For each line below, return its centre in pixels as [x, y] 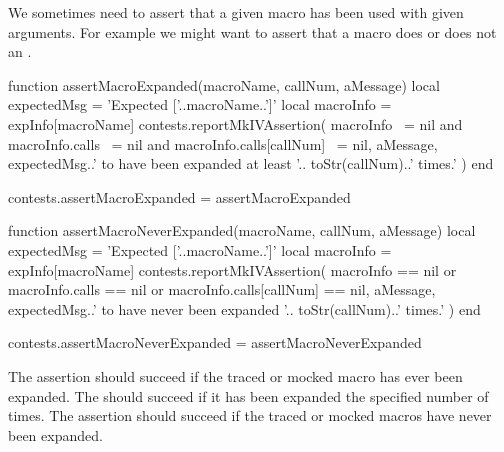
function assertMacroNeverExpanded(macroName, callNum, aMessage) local [242, 230]
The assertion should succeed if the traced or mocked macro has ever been [235, 375]
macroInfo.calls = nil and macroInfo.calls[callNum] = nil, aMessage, [223, 143]
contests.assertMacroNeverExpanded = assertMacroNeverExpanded [215, 342]
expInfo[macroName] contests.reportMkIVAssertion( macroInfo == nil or [232, 269]
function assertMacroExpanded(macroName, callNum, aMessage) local [224, 84]
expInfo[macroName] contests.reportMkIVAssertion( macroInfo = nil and [235, 123]
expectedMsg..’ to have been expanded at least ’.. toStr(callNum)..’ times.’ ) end [251, 163]
